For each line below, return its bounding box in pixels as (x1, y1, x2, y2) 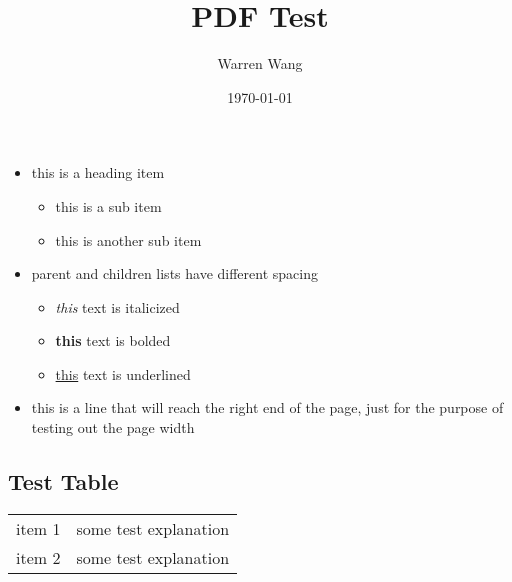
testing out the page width (31, 417, 195, 438)
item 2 (16, 545, 61, 569)
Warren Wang (217, 53, 303, 74)
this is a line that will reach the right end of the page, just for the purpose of (31, 397, 504, 418)
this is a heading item (31, 162, 165, 183)
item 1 (16, 516, 61, 540)
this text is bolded (55, 330, 171, 351)
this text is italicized (55, 296, 180, 317)
